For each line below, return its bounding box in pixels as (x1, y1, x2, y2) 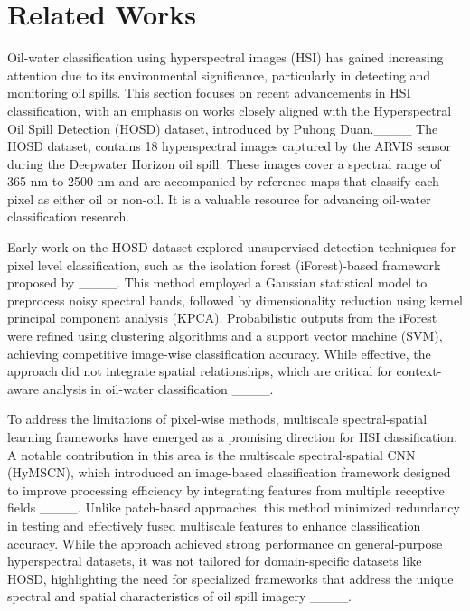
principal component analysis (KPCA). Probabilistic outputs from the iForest (7, 308, 437, 327)
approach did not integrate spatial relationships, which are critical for (7, 362, 392, 381)
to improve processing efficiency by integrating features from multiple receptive (7, 480, 445, 499)
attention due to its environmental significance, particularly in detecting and (7, 65, 431, 84)
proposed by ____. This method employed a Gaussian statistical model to (7, 273, 428, 292)
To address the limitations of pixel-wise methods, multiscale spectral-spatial (7, 409, 428, 428)
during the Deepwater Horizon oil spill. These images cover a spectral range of (7, 154, 441, 173)
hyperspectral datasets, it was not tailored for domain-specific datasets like (7, 551, 422, 570)
